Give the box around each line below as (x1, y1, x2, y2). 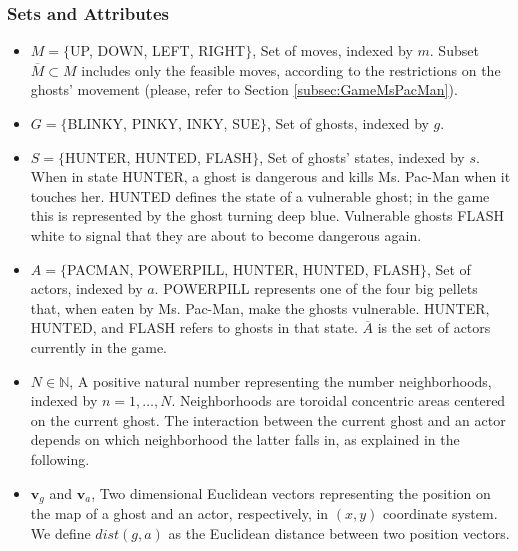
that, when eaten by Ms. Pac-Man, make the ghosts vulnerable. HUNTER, (30, 297, 490, 318)
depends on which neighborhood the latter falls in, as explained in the (30, 429, 460, 450)
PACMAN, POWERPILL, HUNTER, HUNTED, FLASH (66, 258, 420, 279)
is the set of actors (377, 317, 491, 338)
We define (30, 522, 91, 543)
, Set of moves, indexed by (252, 40, 413, 61)
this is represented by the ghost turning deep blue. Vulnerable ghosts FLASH (30, 205, 504, 226)
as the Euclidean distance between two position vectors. (168, 522, 510, 543)
